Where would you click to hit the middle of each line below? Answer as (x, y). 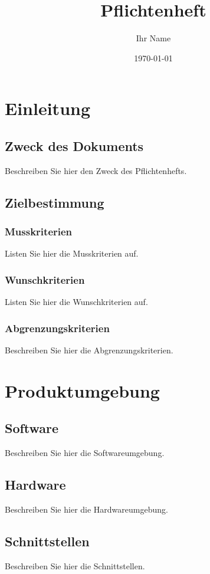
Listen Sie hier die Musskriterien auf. (72, 253)
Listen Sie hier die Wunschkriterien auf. (76, 302)
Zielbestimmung (55, 202)
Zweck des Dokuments (74, 145)
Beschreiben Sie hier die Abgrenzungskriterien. (89, 350)
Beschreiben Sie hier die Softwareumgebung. (85, 453)
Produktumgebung (82, 390)
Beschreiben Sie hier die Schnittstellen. (75, 565)
